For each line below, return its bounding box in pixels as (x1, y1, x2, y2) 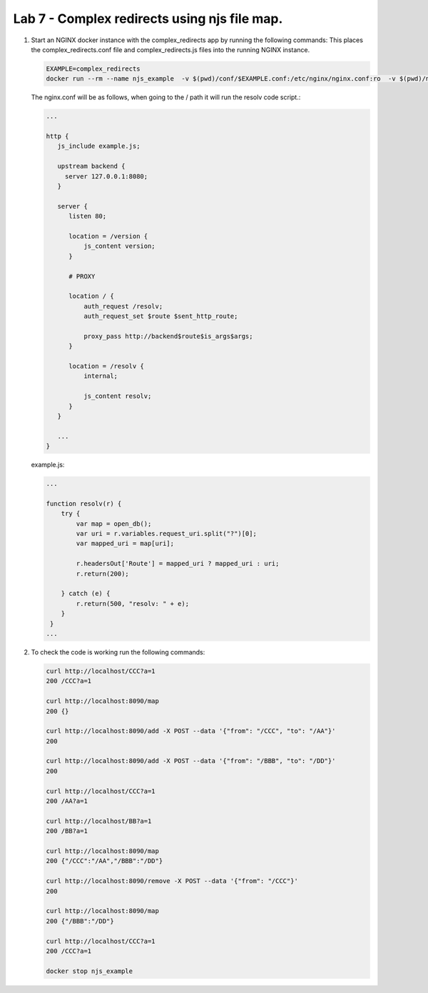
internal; (83, 372, 118, 380)
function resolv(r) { (46, 499, 122, 507)
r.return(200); (76, 569, 130, 578)
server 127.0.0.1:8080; (64, 172, 148, 180)
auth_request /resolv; (83, 302, 163, 310)
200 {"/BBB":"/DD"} (46, 917, 114, 925)
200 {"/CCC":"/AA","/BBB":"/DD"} (46, 857, 163, 865)
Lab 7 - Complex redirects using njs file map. (13, 11, 283, 26)
